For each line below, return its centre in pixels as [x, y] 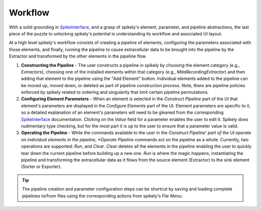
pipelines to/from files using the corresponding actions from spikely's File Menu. [102, 196]
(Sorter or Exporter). [41, 166]
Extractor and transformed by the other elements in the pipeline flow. [78, 56]
